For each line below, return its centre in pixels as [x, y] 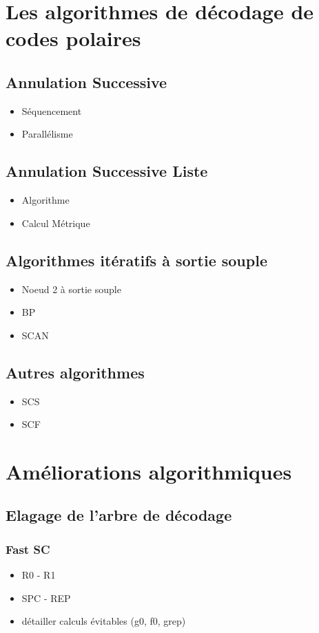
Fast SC [28, 549]
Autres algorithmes [75, 372]
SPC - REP [46, 598]
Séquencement [52, 110]
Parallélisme [47, 134]
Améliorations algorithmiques [149, 471]
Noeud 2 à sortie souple [71, 289]
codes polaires [73, 38]
